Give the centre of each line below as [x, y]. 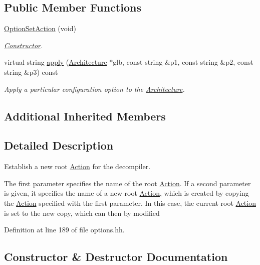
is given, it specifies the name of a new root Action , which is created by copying [126, 193]
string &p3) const [31, 72]
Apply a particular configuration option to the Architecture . [94, 89]
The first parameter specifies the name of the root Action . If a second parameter [127, 183]
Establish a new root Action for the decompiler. [77, 166]
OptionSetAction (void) [40, 28]
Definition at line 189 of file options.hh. [64, 230]
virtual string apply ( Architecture [56, 62]
